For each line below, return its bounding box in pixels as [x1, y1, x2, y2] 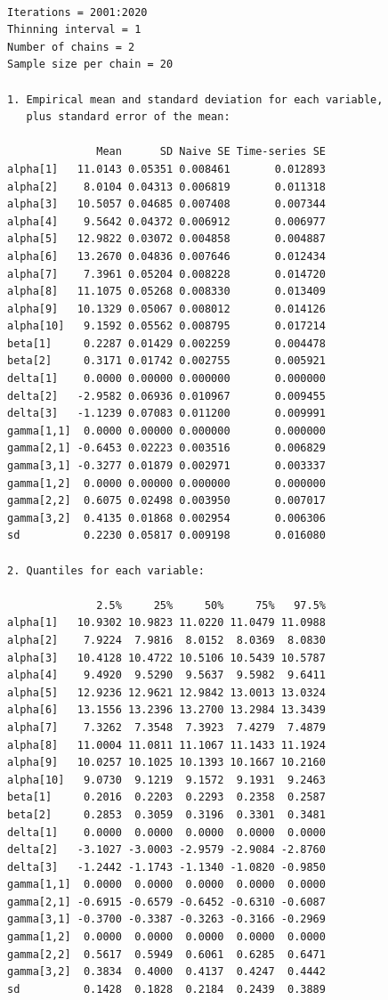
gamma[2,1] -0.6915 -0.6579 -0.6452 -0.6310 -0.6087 [7, 895, 326, 908]
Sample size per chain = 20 [7, 58, 174, 71]
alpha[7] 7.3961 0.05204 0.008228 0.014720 [7, 267, 326, 280]
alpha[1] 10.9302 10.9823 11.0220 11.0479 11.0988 [7, 616, 326, 630]
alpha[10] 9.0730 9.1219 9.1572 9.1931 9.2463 [7, 773, 326, 786]
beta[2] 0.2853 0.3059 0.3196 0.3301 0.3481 [7, 808, 326, 821]
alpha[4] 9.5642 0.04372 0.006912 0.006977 [7, 215, 326, 228]
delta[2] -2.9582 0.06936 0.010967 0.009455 [7, 389, 326, 402]
